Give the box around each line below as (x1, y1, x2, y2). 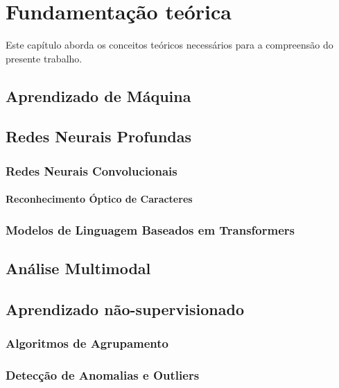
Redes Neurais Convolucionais (6, 162, 177, 179)
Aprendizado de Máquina (6, 85, 191, 106)
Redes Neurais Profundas (6, 126, 192, 147)
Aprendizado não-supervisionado (6, 298, 244, 319)
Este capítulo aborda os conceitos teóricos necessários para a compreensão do (6, 37, 333, 52)
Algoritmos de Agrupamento (6, 335, 169, 352)
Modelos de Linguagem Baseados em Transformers (6, 221, 295, 238)
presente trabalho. (6, 51, 82, 65)
